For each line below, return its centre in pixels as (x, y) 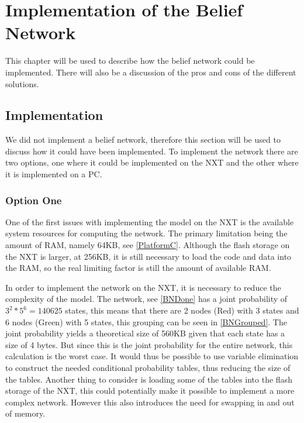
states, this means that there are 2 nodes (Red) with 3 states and (182, 310)
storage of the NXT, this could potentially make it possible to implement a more (150, 391)
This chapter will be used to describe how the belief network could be (130, 61)
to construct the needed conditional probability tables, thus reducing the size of (148, 368)
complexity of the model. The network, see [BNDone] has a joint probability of (146, 299)
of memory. (25, 413)
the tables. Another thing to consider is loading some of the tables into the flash (149, 379)
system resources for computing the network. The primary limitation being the (146, 233)
